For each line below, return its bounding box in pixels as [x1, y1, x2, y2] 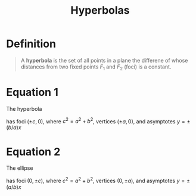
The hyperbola [6, 105, 42, 112]
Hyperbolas [70, 4, 130, 17]
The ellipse [6, 164, 33, 172]
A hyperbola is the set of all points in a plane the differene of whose [20, 57, 188, 64]
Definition [6, 37, 57, 51]
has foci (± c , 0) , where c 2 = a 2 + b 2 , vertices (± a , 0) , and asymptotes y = [6, 117, 186, 125]
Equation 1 [6, 85, 58, 99]
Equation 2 [6, 145, 61, 158]
